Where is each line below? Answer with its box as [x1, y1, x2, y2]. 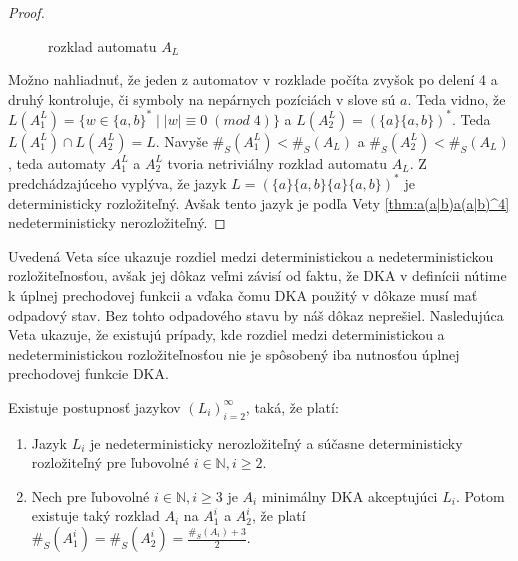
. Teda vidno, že [407, 88, 506, 109]
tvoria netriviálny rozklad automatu [167, 152, 388, 173]
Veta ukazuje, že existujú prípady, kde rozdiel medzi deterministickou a [8, 324, 445, 345]
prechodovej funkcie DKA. [8, 363, 169, 384]
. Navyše [155, 130, 208, 151]
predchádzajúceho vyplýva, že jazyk [8, 172, 227, 193]
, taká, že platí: [245, 396, 339, 417]
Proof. [8, 2, 45, 22]
